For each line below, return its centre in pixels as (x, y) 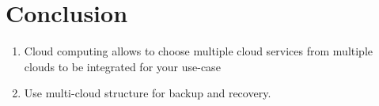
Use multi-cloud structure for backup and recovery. (148, 93)
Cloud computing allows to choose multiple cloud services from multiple (198, 51)
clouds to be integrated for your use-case (122, 66)
